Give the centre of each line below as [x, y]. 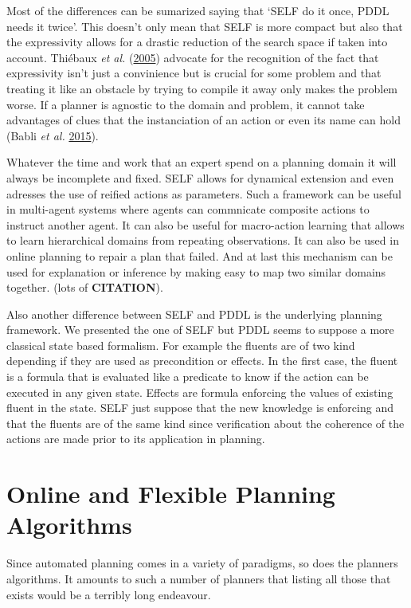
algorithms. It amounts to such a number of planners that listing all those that [199, 578]
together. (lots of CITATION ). [85, 287]
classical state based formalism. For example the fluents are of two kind [181, 345]
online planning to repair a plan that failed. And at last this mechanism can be [200, 255]
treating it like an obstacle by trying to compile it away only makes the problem [202, 88]
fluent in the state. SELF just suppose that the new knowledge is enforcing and [200, 408]
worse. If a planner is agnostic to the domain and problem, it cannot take [186, 104]
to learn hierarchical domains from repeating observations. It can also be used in [203, 240]
